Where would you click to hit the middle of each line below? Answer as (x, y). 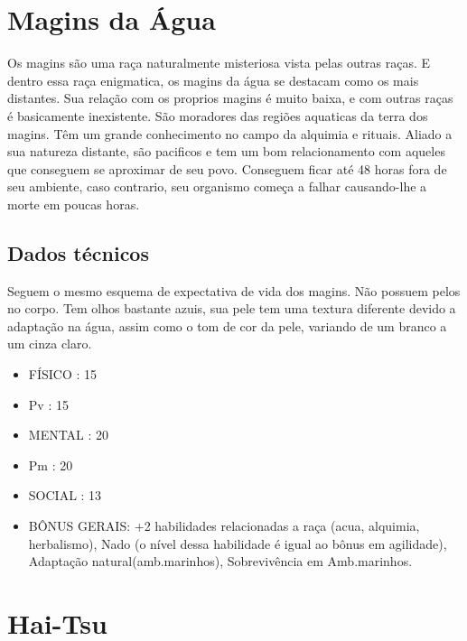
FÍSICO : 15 (63, 374)
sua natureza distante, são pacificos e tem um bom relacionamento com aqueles (226, 151)
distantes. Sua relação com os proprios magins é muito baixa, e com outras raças (230, 98)
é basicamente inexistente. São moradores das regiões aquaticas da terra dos (218, 115)
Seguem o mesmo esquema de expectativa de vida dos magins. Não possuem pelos (234, 290)
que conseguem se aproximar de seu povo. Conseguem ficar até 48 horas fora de (227, 168)
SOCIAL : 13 (65, 495)
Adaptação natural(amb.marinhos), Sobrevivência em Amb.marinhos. (220, 561)
